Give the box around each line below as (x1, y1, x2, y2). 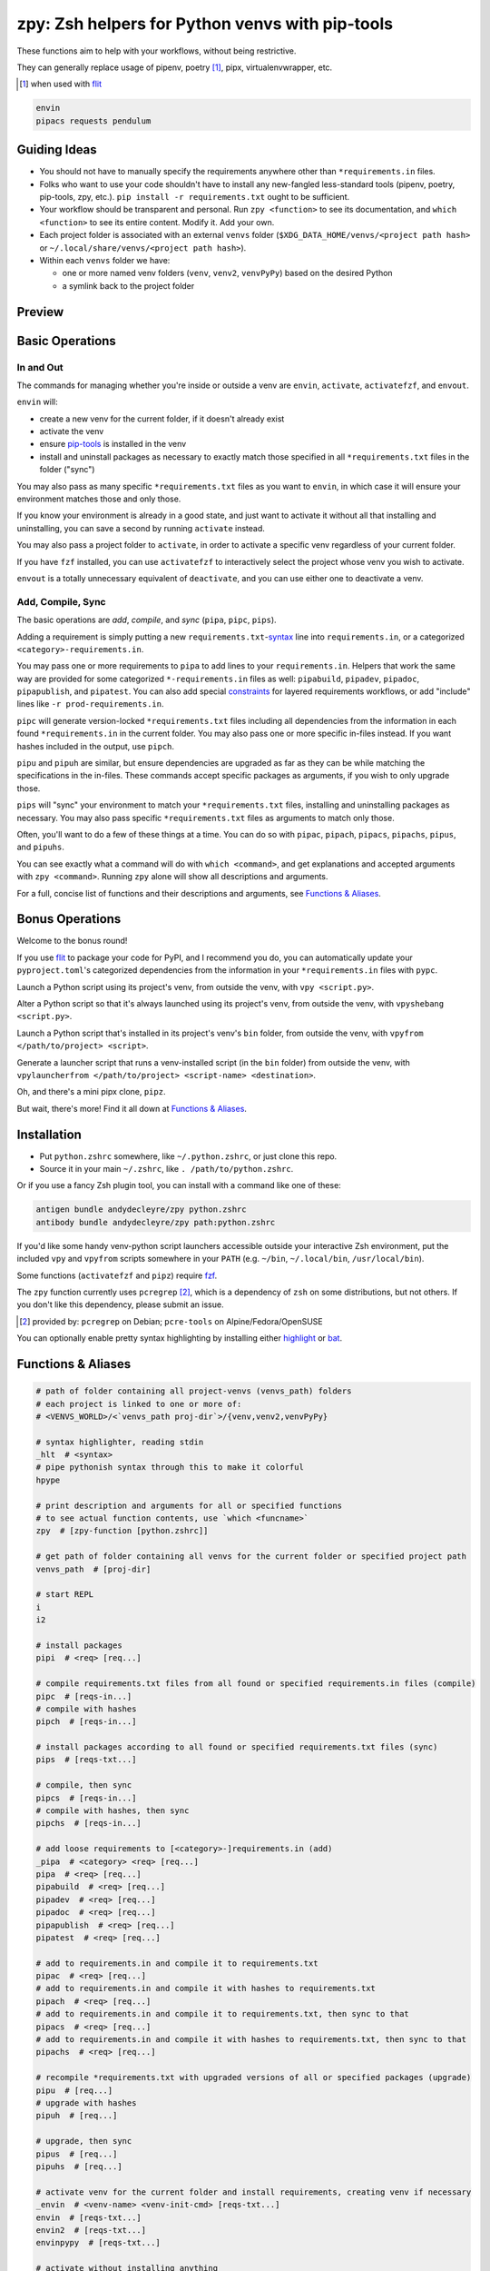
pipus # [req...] (35, 2148, 118, 2159)
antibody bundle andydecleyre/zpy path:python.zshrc (35, 1217, 276, 1227)
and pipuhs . (16, 841, 65, 853)
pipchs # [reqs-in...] (35, 1818, 142, 1829)
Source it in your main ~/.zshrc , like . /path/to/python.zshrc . (39, 1164, 294, 1175)
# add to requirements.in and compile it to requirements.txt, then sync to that (35, 2008, 410, 2019)
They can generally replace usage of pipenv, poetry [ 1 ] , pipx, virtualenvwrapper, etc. (16, 62, 333, 73)
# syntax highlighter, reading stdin (35, 1436, 204, 1447)
